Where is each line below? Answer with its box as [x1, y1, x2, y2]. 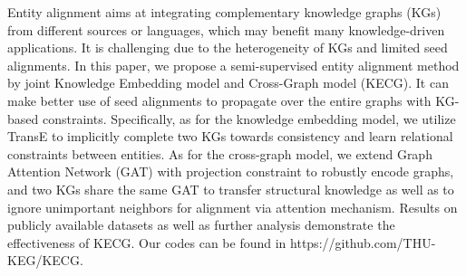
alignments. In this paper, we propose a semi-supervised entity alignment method [7, 55, 460, 74]
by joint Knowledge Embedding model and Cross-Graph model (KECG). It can [7, 73, 449, 92]
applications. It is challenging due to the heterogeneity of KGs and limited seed [7, 38, 448, 57]
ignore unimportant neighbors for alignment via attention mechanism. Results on [7, 197, 458, 216]
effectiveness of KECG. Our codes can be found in [7, 233, 286, 252]
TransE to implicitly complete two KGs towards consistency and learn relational [7, 127, 453, 146]
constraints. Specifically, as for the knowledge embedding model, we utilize [42, 109, 456, 128]
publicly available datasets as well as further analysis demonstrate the [7, 215, 395, 234]
